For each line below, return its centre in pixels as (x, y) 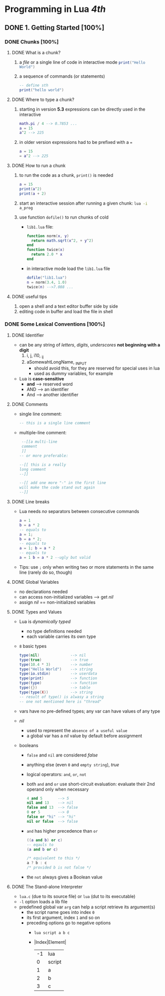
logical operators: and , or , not (56, 774)
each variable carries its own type (61, 636)
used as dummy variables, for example (74, 373)
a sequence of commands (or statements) (62, 76)
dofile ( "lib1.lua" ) (47, 277)
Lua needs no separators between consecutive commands (79, 511)
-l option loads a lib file (43, 902)
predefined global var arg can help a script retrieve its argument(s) (87, 907)
